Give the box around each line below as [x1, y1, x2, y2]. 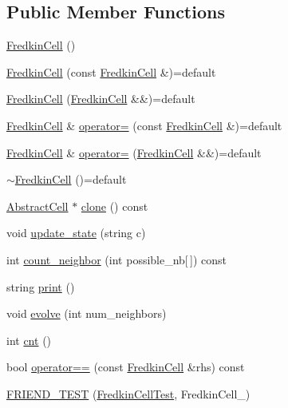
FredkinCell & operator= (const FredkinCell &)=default [6, 117, 282, 133]
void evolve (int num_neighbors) [6, 305, 167, 322]
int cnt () [6, 331, 52, 348]
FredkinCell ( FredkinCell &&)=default [6, 90, 195, 107]
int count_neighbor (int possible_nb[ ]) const [6, 251, 227, 267]
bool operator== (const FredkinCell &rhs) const [6, 358, 245, 375]
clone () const [81, 197, 148, 214]
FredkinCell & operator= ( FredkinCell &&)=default [6, 144, 262, 160]
